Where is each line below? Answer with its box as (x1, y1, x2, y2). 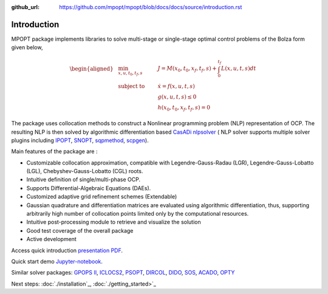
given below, (11, 44, 43, 51)
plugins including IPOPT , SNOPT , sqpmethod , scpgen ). (11, 137, 149, 144)
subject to (118, 83, 145, 89)
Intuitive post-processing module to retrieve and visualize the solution (26, 219, 201, 226)
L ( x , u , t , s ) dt (220, 65, 256, 72)
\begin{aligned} (69, 65, 114, 72)
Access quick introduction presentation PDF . (11, 247, 123, 254)
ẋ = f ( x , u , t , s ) (157, 83, 196, 89)
